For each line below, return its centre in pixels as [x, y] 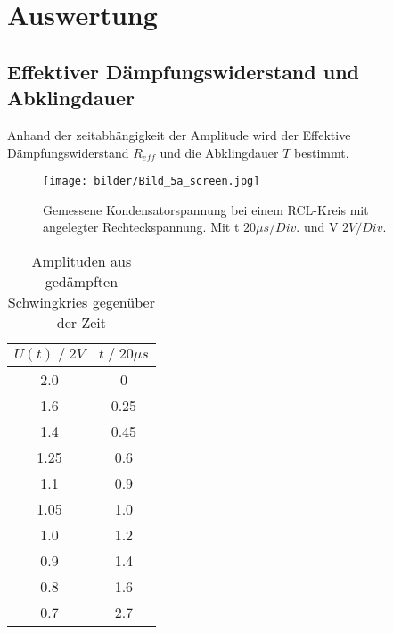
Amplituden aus [82, 261]
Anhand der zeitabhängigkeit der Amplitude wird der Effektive [179, 134]
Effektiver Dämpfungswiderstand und [184, 71]
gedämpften [82, 281]
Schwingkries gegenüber [81, 302]
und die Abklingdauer [219, 152]
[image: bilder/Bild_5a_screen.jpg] [151, 181]
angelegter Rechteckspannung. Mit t [141, 227]
